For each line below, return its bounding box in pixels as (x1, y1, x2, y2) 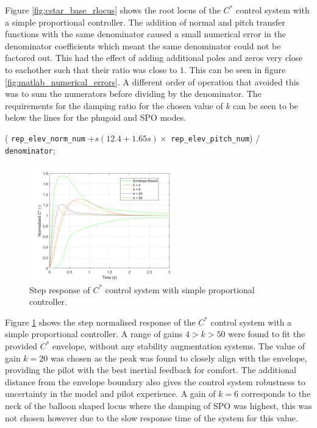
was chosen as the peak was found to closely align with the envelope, (50, 351, 307, 364)
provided (5, 340, 37, 352)
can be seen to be (233, 99, 298, 112)
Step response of (29, 283, 90, 296)
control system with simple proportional (105, 283, 255, 296)
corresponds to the (241, 387, 311, 400)
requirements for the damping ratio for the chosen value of (5, 99, 223, 112)
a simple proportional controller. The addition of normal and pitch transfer (5, 15, 285, 28)
